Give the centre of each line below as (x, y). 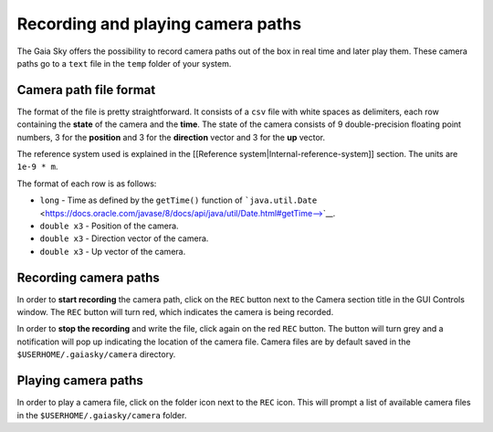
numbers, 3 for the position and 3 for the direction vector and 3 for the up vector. (171, 137)
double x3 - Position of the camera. (109, 226)
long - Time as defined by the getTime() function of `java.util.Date (178, 200)
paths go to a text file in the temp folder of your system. (124, 63)
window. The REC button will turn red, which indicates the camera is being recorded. (175, 312)
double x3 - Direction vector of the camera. (124, 238)
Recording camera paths (88, 277)
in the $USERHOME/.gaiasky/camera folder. (102, 415)
